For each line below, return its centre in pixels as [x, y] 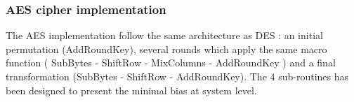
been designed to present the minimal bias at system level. [131, 90]
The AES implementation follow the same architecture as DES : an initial [164, 35]
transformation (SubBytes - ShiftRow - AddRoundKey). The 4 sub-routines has [177, 76]
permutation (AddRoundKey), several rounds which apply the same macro [166, 49]
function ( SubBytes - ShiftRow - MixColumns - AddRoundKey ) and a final [171, 63]
